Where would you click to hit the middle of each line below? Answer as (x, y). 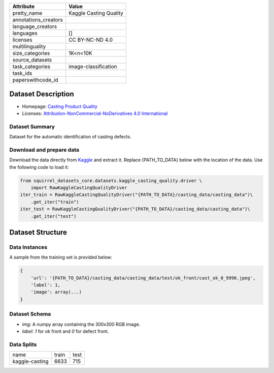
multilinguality (29, 47)
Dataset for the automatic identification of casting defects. (70, 137)
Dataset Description (42, 94)
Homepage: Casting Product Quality (60, 106)
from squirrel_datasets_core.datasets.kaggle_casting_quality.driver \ (111, 180)
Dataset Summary (32, 126)
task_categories (31, 66)
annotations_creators (38, 20)
